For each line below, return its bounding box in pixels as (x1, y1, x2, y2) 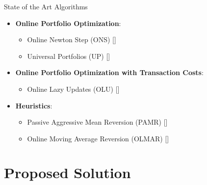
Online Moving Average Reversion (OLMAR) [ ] (27, 133, 169, 143)
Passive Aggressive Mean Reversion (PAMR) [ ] (27, 117, 168, 127)
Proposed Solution (4, 162, 131, 182)
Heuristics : (15, 100, 52, 110)
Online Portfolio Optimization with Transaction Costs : (15, 67, 204, 78)
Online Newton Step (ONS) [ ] (27, 34, 116, 45)
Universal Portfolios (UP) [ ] (27, 51, 110, 61)
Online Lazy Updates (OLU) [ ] (27, 83, 120, 94)
